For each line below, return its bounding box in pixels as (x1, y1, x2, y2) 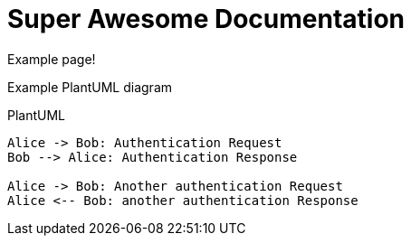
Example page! (7, 51, 96, 67)
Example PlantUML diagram (7, 79, 173, 95)
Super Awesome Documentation (7, 4, 406, 34)
